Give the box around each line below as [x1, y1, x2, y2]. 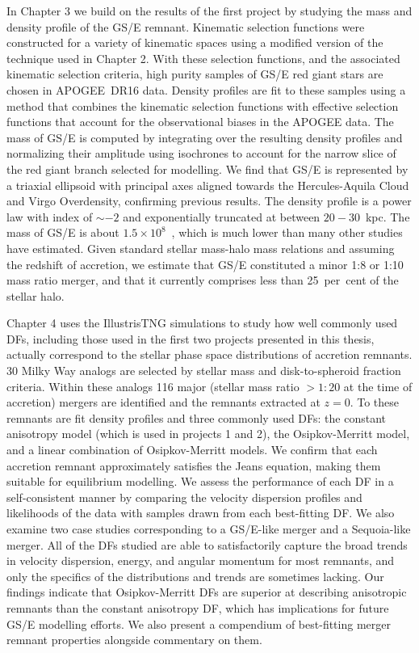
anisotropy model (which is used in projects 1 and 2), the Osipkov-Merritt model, [6, 425, 410, 442]
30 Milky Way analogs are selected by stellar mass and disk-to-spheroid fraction [6, 362, 401, 379]
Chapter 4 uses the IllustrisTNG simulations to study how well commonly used [6, 314, 398, 331]
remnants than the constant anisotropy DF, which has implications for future [6, 599, 389, 616]
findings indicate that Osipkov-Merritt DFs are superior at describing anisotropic [6, 583, 407, 600]
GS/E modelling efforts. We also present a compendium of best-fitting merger [6, 615, 391, 632]
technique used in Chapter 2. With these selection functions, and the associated [6, 49, 400, 66]
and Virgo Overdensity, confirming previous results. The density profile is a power [6, 192, 412, 209]
